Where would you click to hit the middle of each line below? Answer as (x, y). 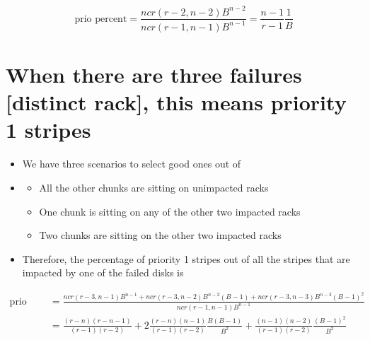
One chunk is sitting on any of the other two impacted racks (170, 211)
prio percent (101, 19)
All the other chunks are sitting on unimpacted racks (154, 187)
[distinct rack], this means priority (176, 102)
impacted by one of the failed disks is (103, 272)
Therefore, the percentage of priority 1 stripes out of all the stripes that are (186, 258)
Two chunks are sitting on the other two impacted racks (160, 235)
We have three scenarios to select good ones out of (132, 164)
